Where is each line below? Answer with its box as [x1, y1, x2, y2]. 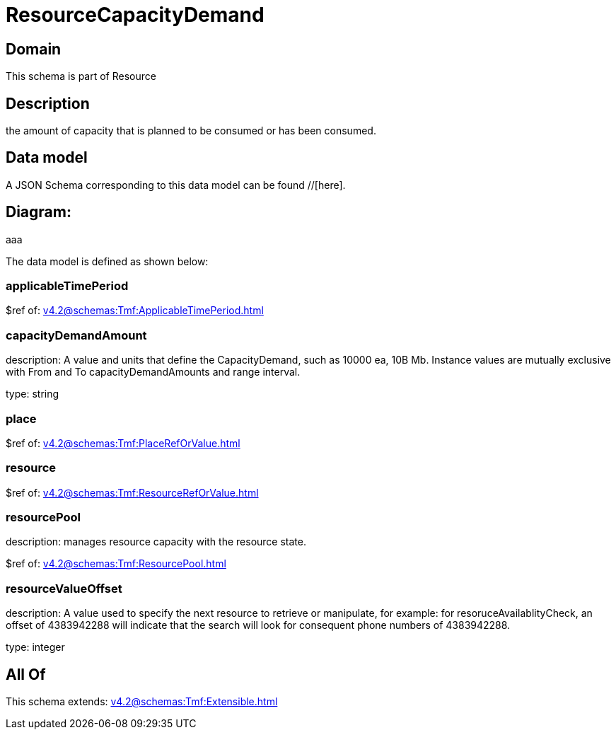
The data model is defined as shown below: [6, 255, 209, 267]
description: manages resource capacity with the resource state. [6, 536, 306, 548]
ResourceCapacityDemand [6, 3, 265, 27]
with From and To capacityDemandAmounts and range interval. [6, 366, 301, 378]
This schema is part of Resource [6, 70, 156, 83]
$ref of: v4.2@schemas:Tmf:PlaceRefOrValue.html [6, 436, 240, 449]
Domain [6, 40, 62, 58]
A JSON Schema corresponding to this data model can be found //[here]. [6, 178, 346, 191]
